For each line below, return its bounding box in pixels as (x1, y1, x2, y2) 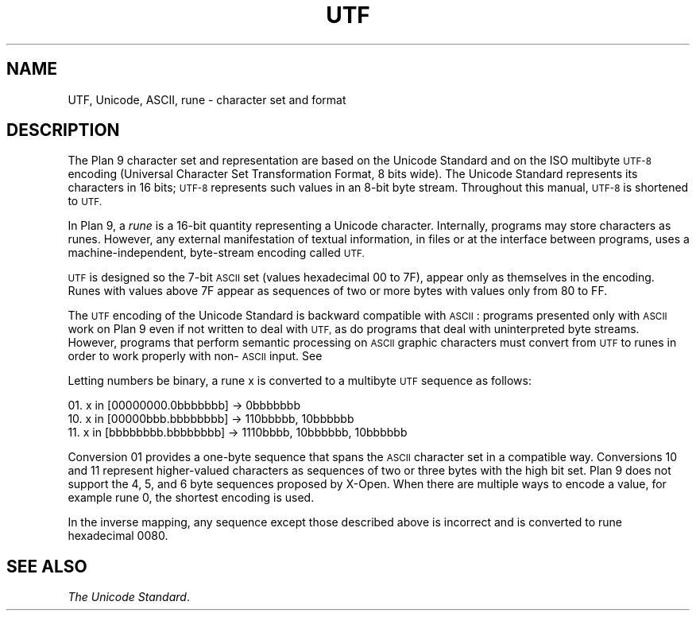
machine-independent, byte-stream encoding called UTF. (68, 246, 365, 260)
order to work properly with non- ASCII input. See (68, 349, 323, 363)
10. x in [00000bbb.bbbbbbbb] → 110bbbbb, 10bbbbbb (68, 412, 354, 426)
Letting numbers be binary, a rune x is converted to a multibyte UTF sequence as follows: (68, 374, 532, 388)
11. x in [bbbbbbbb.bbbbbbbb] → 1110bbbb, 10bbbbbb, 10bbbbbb (68, 425, 408, 440)
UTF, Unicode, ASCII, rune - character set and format (68, 92, 346, 107)
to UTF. (68, 194, 102, 208)
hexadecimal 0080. (68, 529, 168, 543)
